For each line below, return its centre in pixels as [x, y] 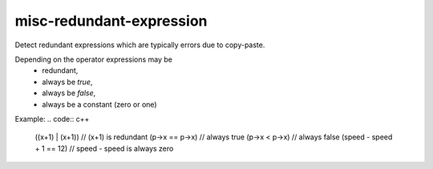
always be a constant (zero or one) [99, 104]
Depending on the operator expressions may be [93, 59]
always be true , [67, 82]
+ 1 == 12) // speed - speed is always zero [104, 148]
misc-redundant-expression [111, 21]
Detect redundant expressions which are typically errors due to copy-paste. [140, 45]
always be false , [69, 93]
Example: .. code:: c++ [52, 119]
